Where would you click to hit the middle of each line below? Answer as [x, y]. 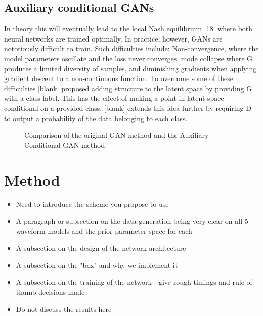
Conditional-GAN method [65, 145]
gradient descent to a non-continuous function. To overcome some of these [119, 78]
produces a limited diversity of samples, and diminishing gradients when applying [130, 68]
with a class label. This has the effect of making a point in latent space [114, 98]
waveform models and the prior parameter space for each [104, 231]
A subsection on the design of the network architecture [101, 248]
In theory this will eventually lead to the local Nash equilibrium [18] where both [128, 29]
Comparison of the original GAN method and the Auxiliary [117, 135]
